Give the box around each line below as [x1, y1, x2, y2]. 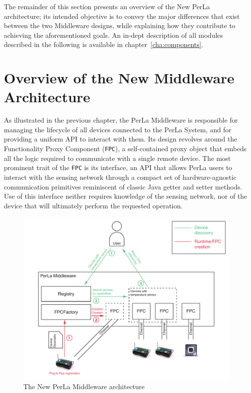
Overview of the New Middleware [4, 68, 234, 88]
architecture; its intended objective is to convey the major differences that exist [4, 11, 240, 21]
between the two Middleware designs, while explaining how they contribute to [4, 20, 235, 31]
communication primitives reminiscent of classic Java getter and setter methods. [4, 181, 242, 191]
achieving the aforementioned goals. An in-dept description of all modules [4, 30, 223, 40]
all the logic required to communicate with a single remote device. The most [4, 153, 231, 163]
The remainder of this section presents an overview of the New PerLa [4, 1, 210, 11]
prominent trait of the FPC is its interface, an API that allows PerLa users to [4, 162, 232, 173]
